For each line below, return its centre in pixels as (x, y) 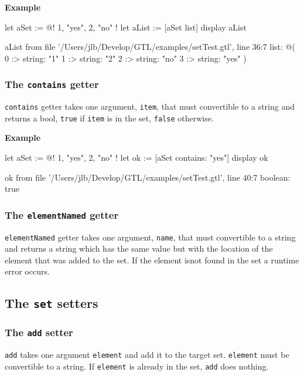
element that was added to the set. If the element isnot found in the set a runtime (152, 260)
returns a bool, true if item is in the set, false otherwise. (109, 118)
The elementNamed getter (62, 214)
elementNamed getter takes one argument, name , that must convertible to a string (150, 237)
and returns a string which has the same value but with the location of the (139, 248)
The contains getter (52, 84)
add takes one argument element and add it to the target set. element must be (147, 355)
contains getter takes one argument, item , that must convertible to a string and (150, 106)
